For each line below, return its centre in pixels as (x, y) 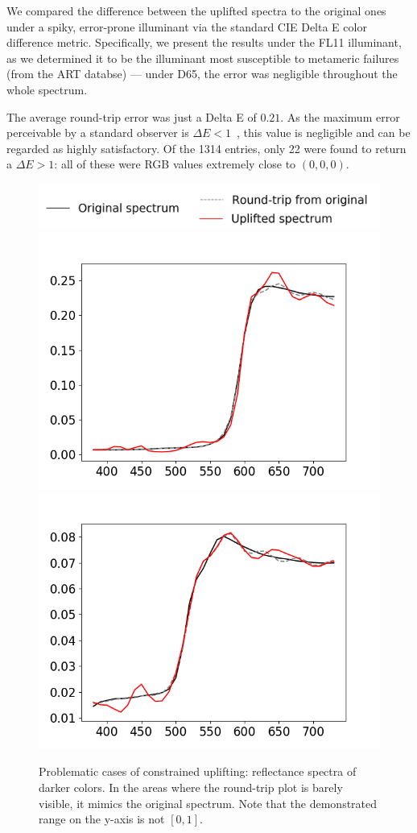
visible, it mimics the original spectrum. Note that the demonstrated (208, 803)
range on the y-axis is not (102, 819)
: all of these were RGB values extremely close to (175, 164)
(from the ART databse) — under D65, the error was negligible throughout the (202, 74)
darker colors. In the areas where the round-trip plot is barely (191, 787)
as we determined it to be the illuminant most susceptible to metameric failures (203, 58)
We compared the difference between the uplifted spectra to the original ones (196, 10)
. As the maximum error (340, 116)
